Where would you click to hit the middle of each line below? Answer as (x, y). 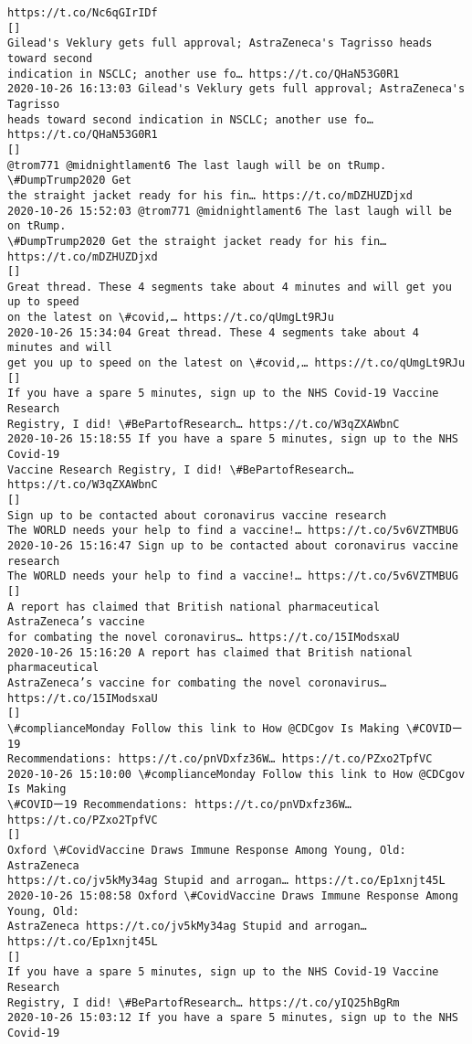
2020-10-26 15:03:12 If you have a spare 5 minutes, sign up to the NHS (233, 1018)
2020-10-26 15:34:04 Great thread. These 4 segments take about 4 (214, 332)
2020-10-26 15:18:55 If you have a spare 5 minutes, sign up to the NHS (233, 439)
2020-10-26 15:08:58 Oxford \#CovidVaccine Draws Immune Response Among (233, 896)
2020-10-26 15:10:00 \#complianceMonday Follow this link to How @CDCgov (236, 774)
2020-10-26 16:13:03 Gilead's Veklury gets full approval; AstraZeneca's (236, 89)
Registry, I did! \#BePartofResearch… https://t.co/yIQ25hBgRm (204, 1002)
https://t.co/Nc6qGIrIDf (83, 13)
